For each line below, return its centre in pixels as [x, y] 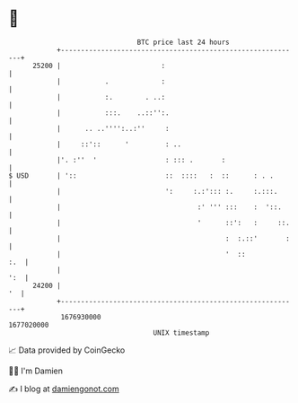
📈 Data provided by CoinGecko [67, 350]
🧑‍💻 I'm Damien [36, 371]
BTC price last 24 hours [183, 42]
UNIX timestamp [181, 333]
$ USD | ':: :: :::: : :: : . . [141, 175]
